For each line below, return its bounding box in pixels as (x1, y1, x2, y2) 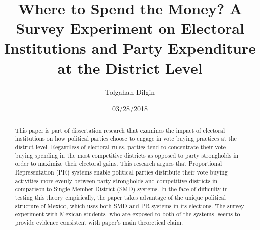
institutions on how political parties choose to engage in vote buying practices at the (15, 134, 237, 143)
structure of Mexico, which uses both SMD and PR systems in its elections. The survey (15, 201, 244, 210)
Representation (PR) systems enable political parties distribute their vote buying (15, 167, 228, 176)
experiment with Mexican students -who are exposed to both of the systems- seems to (15, 210, 240, 218)
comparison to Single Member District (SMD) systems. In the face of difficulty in (15, 185, 228, 193)
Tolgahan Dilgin (105, 86, 155, 97)
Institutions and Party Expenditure (4, 37, 256, 58)
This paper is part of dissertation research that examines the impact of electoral (15, 126, 225, 134)
